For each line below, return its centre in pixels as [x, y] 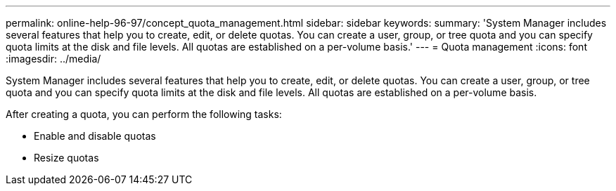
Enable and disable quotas [95, 136]
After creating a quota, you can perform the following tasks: [144, 114]
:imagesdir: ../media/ [53, 59]
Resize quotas [66, 158]
